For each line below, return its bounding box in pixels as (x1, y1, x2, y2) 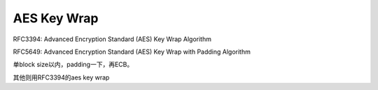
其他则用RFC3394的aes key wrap (13, 73, 110, 82)
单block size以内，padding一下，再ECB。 (13, 60, 134, 69)
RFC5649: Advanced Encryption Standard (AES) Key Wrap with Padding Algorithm (13, 47, 251, 56)
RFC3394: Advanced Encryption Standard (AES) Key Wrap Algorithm (13, 35, 211, 43)
